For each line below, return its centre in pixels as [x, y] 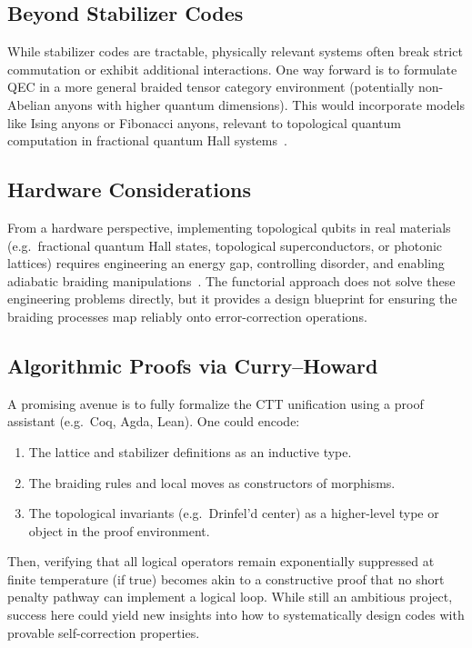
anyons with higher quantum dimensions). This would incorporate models [260, 104]
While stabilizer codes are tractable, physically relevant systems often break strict [235, 51]
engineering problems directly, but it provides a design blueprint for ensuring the [232, 299]
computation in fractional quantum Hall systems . [147, 140]
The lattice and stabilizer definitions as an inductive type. [190, 451]
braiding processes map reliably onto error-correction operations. [187, 316]
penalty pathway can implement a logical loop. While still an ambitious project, [230, 597]
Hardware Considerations [130, 189]
